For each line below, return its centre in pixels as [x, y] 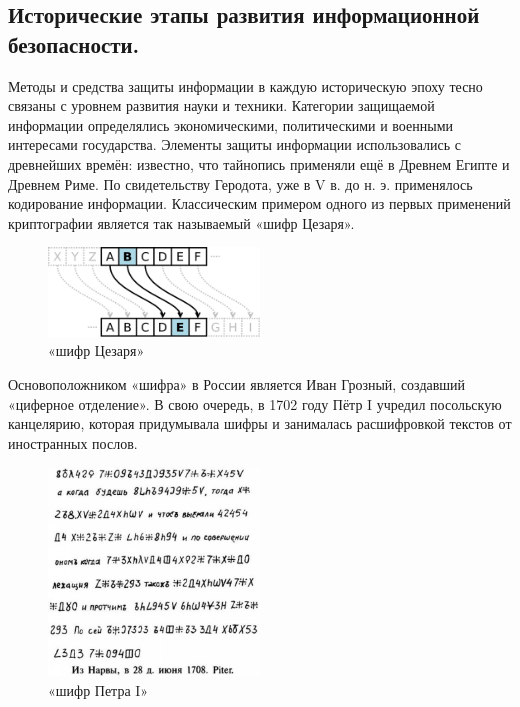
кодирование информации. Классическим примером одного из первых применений [259, 203]
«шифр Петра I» [98, 689]
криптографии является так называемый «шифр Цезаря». [181, 222]
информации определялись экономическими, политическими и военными [230, 124]
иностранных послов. [73, 442]
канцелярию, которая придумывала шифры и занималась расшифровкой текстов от [260, 423]
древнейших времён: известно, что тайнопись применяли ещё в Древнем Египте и [259, 163]
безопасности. [74, 43]
